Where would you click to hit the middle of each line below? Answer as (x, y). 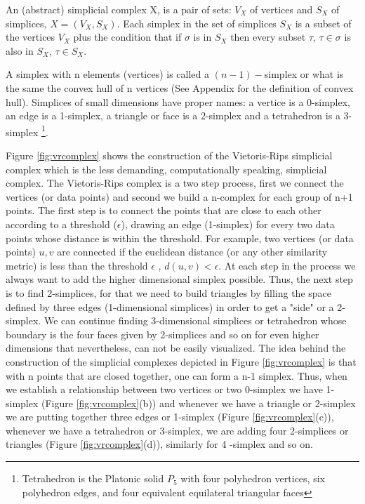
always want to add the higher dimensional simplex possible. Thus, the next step (179, 279)
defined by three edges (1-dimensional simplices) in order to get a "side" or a (170, 306)
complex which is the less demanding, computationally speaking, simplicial (166, 169)
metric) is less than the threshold (77, 265)
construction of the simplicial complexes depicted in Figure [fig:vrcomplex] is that (181, 361)
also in (20, 50)
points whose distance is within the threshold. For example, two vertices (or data (180, 238)
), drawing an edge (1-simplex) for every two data (228, 224)
